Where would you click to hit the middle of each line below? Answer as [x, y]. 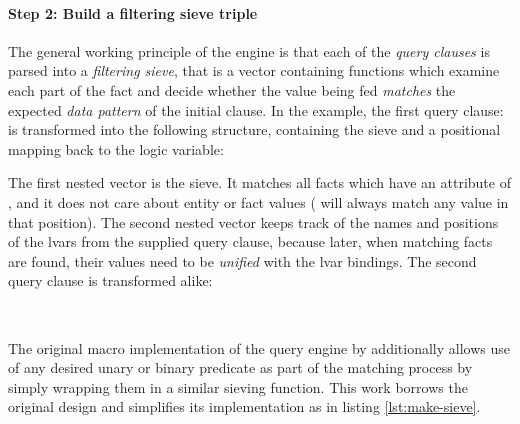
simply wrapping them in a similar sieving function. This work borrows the [238, 386]
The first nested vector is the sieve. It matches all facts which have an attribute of [259, 182]
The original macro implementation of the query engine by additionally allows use [259, 347]
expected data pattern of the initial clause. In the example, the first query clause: [256, 109]
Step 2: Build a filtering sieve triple [133, 12]
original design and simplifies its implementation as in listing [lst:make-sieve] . [244, 406]
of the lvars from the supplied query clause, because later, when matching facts [250, 241]
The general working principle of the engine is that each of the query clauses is [249, 50]
